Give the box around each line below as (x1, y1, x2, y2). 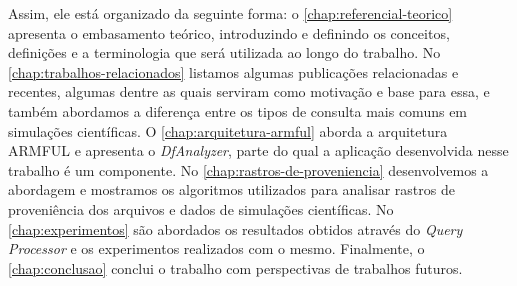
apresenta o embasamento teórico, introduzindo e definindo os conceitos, (8, 22, 450, 43)
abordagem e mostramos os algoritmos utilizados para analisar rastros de (8, 179, 455, 200)
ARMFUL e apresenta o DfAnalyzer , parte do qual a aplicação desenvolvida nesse (8, 140, 509, 161)
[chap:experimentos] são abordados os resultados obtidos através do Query (8, 218, 463, 239)
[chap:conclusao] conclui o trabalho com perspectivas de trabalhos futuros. (8, 257, 463, 278)
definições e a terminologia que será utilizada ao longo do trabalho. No (8, 42, 441, 63)
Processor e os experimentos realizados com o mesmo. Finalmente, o (8, 238, 425, 259)
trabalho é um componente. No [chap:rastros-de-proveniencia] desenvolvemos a (8, 159, 489, 180)
